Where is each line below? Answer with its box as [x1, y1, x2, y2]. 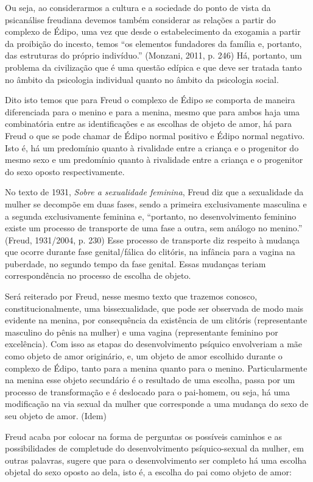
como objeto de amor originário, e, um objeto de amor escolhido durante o [5, 350, 283, 362]
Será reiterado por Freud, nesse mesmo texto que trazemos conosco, [5, 290, 258, 303]
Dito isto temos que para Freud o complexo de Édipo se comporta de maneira [5, 93, 295, 106]
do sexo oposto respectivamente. [5, 165, 125, 178]
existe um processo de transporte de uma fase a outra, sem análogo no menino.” [5, 221, 303, 234]
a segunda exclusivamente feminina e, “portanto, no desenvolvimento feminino [5, 209, 297, 222]
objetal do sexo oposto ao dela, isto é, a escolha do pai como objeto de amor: [5, 466, 292, 478]
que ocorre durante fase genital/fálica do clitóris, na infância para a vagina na [5, 245, 295, 258]
